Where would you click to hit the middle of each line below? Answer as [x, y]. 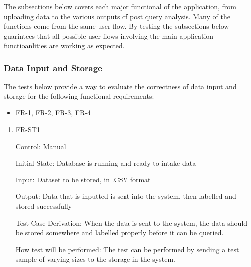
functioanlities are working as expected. [64, 45]
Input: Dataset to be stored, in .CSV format [83, 179]
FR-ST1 [28, 129]
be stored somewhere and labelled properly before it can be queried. [120, 232]
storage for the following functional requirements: [79, 96]
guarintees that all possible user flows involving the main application [109, 36]
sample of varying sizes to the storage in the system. [95, 259]
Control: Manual [41, 146]
